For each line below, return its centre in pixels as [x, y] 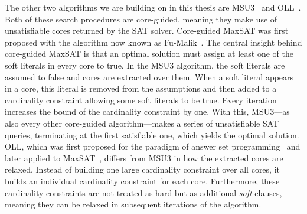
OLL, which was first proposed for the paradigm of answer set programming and [153, 146]
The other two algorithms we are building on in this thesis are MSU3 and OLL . [153, 7]
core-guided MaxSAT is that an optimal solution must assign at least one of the [149, 54]
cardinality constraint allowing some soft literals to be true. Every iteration [141, 100]
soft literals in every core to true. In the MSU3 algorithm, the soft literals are [145, 65]
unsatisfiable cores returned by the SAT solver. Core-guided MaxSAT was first [147, 30]
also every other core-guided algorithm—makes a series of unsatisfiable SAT [142, 123]
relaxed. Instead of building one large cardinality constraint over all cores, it [142, 169]
